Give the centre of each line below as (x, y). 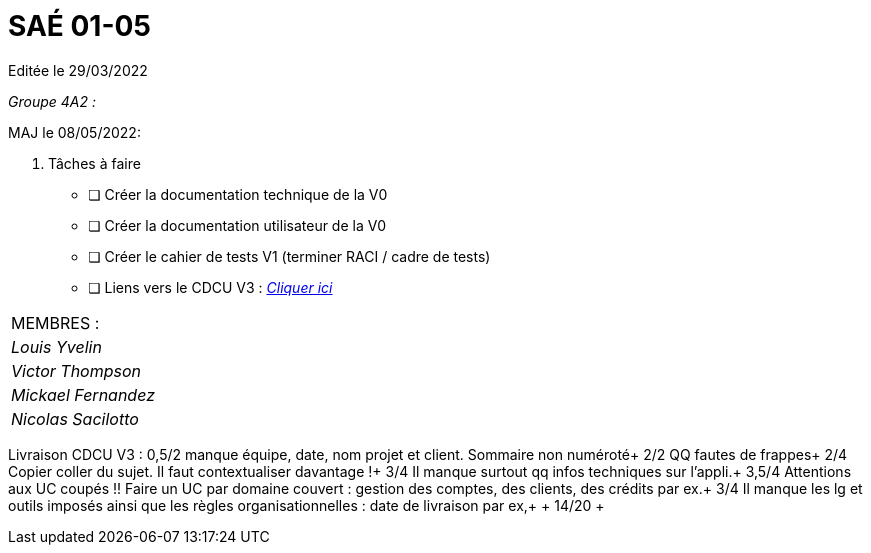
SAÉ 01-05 (79, 26)
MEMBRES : (55, 322)
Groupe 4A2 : (52, 101)
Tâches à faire (94, 163)
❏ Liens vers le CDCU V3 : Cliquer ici (210, 287)
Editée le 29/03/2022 (78, 70)
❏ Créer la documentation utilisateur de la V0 (237, 225)
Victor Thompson (76, 370)
